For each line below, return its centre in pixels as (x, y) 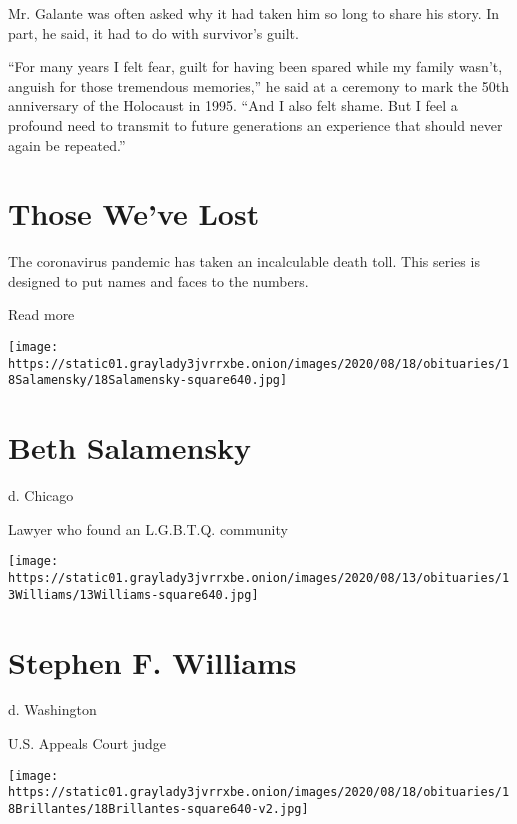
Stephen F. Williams (152, 661)
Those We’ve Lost (134, 213)
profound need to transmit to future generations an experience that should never (255, 124)
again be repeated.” (67, 144)
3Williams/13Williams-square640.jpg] (133, 594)
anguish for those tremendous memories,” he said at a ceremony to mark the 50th (259, 85)
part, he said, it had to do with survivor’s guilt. (153, 32)
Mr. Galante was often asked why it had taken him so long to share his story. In (254, 13)
